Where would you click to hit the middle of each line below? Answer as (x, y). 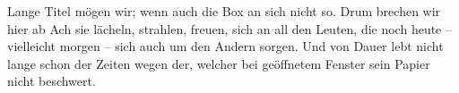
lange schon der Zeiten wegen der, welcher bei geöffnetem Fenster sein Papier (219, 63)
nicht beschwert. (52, 81)
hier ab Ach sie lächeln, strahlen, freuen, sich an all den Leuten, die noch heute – (229, 28)
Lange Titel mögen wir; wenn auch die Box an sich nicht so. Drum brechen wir (224, 11)
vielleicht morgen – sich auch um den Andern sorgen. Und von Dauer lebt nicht (225, 46)
